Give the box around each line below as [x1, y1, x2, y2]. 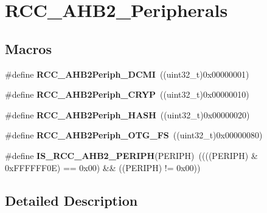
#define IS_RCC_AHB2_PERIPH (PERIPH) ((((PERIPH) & [5, 149, 258, 161]
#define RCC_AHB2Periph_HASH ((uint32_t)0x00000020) [5, 108, 250, 121]
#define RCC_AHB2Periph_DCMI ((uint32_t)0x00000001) [5, 67, 249, 80]
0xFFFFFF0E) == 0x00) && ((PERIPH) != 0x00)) [5, 161, 201, 174]
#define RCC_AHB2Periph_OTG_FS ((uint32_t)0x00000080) [5, 129, 263, 141]
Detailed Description [5, 191, 138, 209]
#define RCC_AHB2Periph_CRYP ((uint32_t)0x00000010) [5, 88, 249, 101]
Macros [5, 39, 52, 58]
